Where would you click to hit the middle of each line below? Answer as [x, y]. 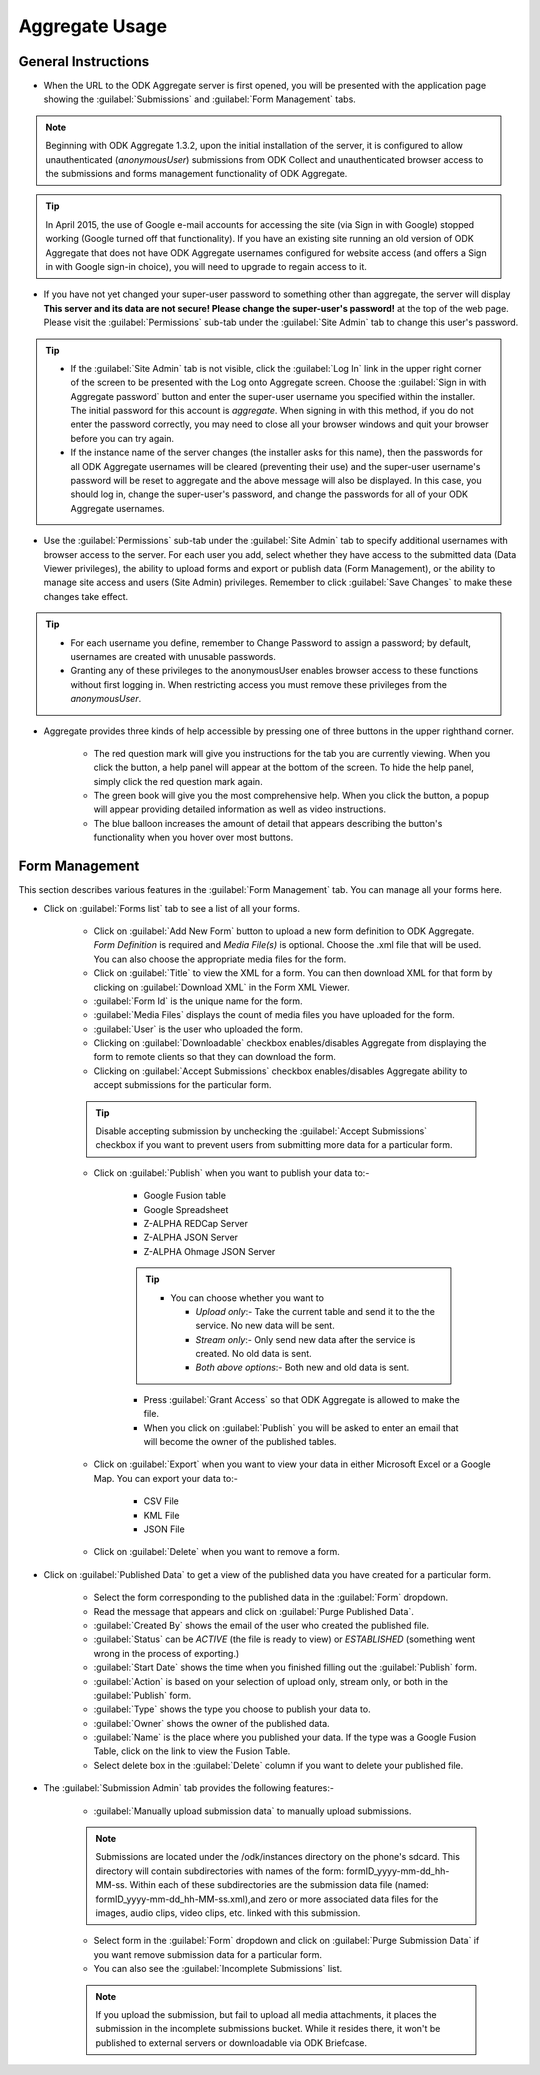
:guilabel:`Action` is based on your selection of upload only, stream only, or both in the [271, 1681]
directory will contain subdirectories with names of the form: [220, 1871]
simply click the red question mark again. [178, 781]
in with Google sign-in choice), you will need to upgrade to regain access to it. [206, 266]
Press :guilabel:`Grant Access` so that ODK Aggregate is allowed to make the [301, 1399]
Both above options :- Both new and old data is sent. [302, 1367]
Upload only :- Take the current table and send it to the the [315, 1311]
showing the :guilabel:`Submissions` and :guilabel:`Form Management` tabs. [200, 99]
